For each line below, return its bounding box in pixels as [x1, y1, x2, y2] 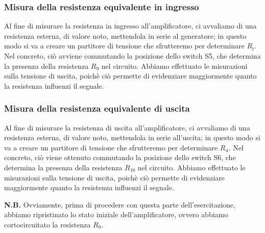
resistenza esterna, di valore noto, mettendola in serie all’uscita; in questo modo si [4, 132, 260, 143]
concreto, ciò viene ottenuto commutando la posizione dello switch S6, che [4, 152, 236, 163]
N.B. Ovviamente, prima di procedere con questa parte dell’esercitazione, [4, 199, 235, 210]
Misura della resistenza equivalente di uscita [4, 102, 190, 115]
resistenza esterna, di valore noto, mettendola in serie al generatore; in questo [4, 30, 247, 41]
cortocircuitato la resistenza [4, 219, 91, 229]
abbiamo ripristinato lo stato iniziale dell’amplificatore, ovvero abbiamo [4, 209, 228, 220]
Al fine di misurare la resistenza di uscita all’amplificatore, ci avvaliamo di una [4, 122, 250, 133]
